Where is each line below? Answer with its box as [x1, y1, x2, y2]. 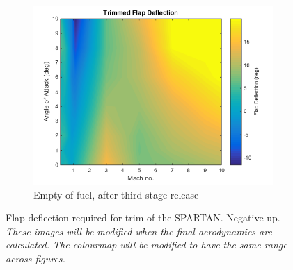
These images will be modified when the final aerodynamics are [6, 223, 272, 238]
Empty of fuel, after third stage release [33, 187, 199, 201]
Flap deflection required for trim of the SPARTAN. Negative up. [6, 210, 280, 225]
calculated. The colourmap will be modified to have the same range [6, 237, 287, 252]
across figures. [6, 251, 65, 265]
